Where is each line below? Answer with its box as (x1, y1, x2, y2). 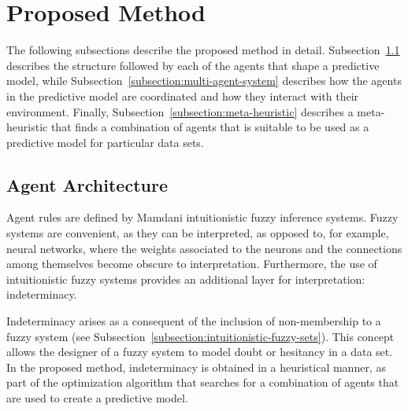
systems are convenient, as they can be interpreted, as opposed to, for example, (6, 225, 389, 241)
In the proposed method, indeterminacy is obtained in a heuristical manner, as (6, 358, 386, 375)
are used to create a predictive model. (6, 390, 188, 406)
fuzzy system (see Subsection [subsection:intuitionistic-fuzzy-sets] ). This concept (6, 328, 395, 344)
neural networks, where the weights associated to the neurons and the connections (6, 240, 402, 256)
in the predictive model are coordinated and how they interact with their (6, 87, 359, 104)
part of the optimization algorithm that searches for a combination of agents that (6, 374, 399, 391)
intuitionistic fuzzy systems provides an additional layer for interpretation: (6, 270, 365, 287)
